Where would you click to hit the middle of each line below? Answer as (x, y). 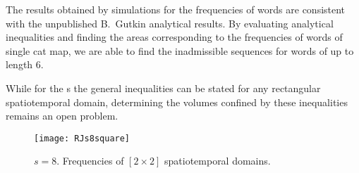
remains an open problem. (62, 116)
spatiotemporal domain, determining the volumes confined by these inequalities (177, 102)
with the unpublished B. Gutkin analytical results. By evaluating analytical (170, 23)
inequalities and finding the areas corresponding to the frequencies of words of (174, 37)
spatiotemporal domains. (217, 161)
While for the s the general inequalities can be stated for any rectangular (163, 88)
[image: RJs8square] (82, 138)
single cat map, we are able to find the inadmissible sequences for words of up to (180, 50)
